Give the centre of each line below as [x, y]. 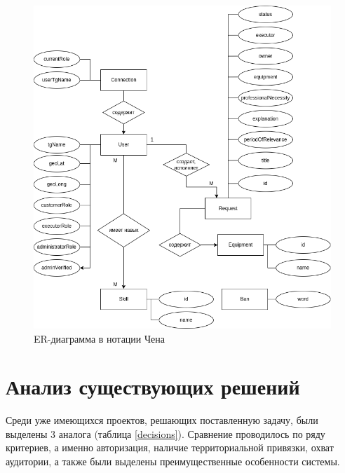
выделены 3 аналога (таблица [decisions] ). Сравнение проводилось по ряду [165, 433]
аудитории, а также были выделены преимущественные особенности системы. [173, 461]
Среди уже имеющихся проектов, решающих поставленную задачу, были [162, 420]
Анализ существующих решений [153, 386]
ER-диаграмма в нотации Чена [100, 338]
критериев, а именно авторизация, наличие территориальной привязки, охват [170, 447]
